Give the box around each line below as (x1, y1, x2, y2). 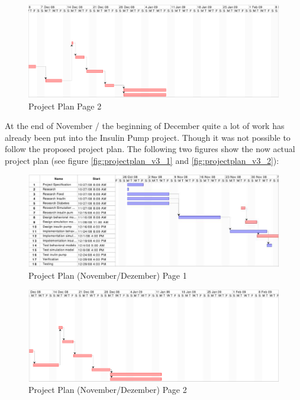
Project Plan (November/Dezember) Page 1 (28, 269, 187, 281)
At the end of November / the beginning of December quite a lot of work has (5, 120, 285, 132)
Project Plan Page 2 (28, 99, 102, 112)
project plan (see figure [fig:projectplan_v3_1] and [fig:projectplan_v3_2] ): (5, 154, 279, 166)
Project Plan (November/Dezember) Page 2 (28, 383, 187, 396)
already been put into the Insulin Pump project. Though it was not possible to (5, 131, 291, 143)
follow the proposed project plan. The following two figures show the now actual (5, 143, 295, 155)
